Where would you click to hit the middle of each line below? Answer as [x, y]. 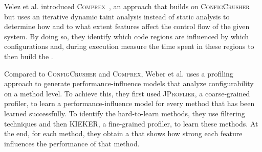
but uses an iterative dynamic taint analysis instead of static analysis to [117, 16]
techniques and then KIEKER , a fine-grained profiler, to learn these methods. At [131, 123]
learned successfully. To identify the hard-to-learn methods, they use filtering [125, 113]
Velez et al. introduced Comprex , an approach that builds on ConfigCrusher [127, 6]
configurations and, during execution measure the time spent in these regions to [129, 46]
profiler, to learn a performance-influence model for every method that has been [129, 103]
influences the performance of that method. [72, 143]
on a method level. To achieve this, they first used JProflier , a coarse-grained [127, 93]
